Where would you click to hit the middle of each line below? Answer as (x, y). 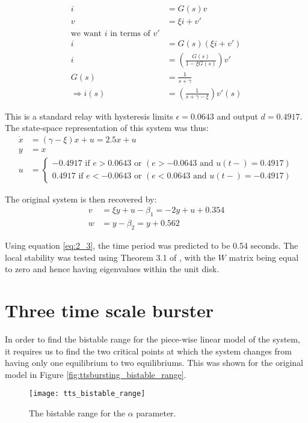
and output (237, 116)
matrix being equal (264, 257)
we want (86, 34)
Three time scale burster (109, 310)
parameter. (156, 413)
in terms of (130, 34)
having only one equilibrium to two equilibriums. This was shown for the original (154, 363)
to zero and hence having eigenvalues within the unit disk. (112, 269)
